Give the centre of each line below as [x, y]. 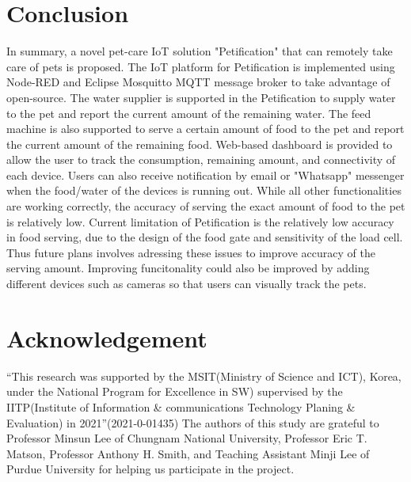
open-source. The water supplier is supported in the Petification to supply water [201, 97]
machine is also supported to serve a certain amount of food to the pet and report [205, 129]
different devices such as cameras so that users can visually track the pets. [186, 284]
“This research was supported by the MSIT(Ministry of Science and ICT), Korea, [204, 376]
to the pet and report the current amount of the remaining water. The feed [189, 113]
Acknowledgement [107, 338]
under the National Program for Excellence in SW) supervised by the [175, 391]
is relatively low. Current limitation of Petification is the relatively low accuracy [200, 221]
